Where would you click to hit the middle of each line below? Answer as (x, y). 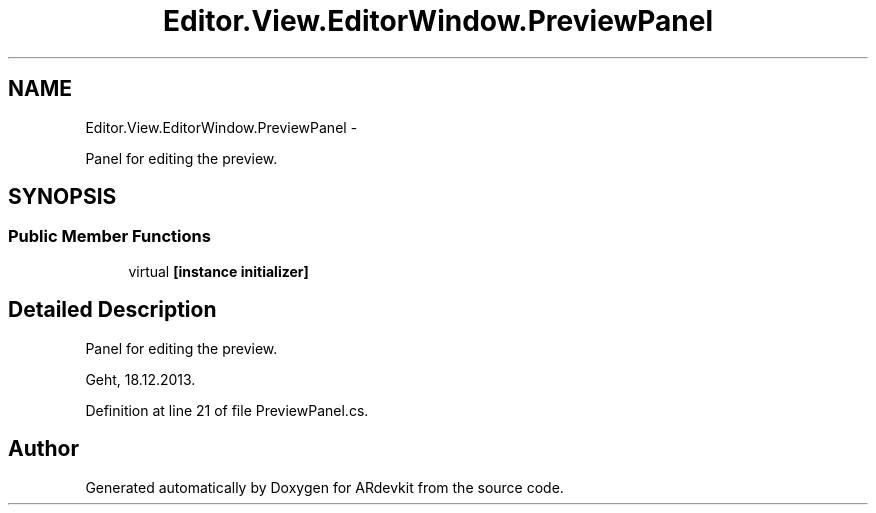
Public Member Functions (109, 236)
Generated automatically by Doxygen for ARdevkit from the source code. (324, 487)
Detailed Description (112, 310)
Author (43, 449)
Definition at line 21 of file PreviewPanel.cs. (227, 410)
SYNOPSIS (62, 197)
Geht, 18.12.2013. (140, 379)
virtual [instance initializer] (218, 271)
